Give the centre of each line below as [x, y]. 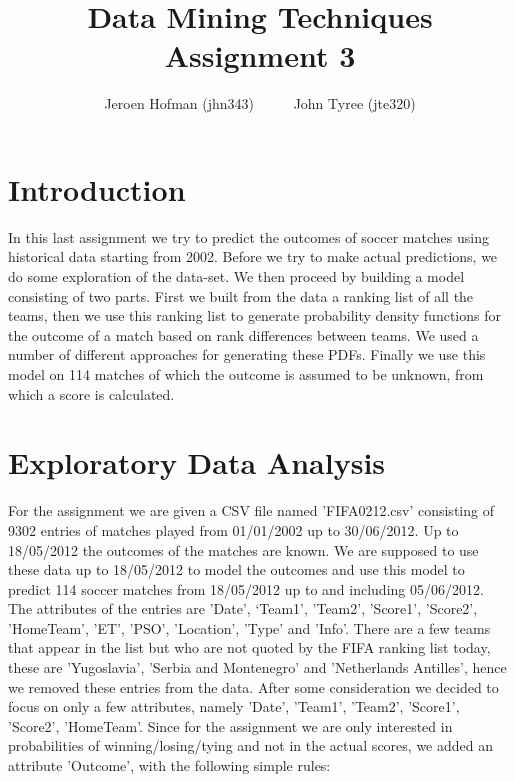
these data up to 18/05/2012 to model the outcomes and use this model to [236, 569]
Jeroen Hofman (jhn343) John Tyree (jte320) [260, 103]
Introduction [97, 188]
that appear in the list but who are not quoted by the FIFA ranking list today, [249, 647]
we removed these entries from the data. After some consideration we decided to [253, 686]
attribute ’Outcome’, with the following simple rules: [169, 765]
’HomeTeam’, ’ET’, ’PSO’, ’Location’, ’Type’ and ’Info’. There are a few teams [249, 627]
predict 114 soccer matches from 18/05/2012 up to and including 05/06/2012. [246, 588]
